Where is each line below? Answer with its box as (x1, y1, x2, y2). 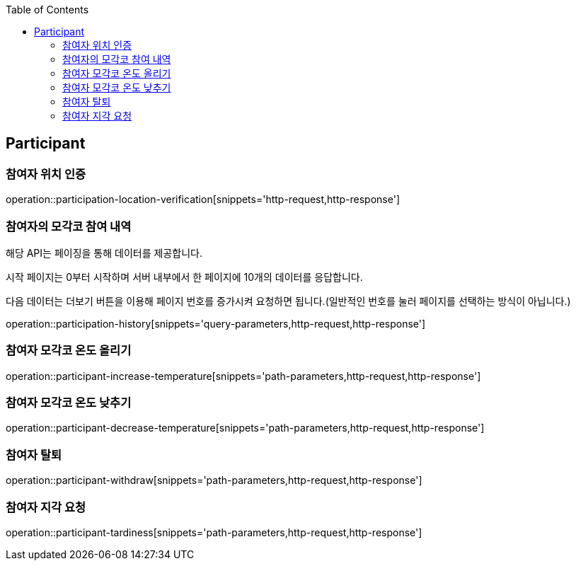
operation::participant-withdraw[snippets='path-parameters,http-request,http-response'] (6, 474, 422, 487)
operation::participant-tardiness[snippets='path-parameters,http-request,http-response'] (6, 526, 422, 538)
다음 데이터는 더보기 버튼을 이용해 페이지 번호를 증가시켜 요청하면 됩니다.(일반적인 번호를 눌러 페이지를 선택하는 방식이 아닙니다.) (6, 294, 571, 307)
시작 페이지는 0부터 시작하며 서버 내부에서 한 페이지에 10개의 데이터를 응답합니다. (6, 270, 363, 283)
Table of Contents (6, 4, 89, 16)
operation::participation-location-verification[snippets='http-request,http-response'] (6, 193, 400, 206)
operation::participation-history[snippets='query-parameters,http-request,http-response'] (6, 317, 426, 330)
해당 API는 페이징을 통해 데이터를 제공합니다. (6, 246, 202, 259)
